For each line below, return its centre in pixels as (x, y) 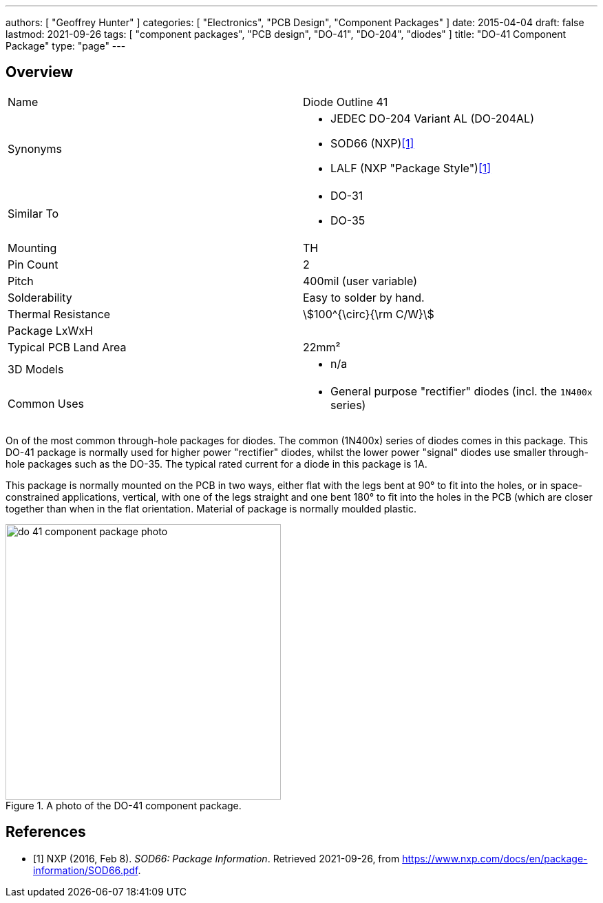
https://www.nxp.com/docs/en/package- (495, 858)
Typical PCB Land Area (67, 347)
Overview (40, 72)
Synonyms (35, 148)
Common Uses (46, 403)
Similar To (33, 213)
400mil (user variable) (360, 281)
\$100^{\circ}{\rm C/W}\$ (369, 314)
